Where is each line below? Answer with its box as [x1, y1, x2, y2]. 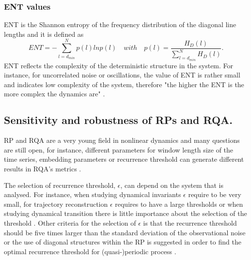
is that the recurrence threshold [143, 217, 237, 228]
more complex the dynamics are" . [4, 89, 105, 99]
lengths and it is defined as [4, 29, 84, 39]
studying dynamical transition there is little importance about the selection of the [4, 208, 247, 218]
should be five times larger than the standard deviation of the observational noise [4, 227, 246, 237]
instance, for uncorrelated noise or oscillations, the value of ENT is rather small [4, 70, 240, 80]
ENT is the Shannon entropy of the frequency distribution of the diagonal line [4, 19, 236, 30]
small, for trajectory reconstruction [4, 199, 108, 209]
